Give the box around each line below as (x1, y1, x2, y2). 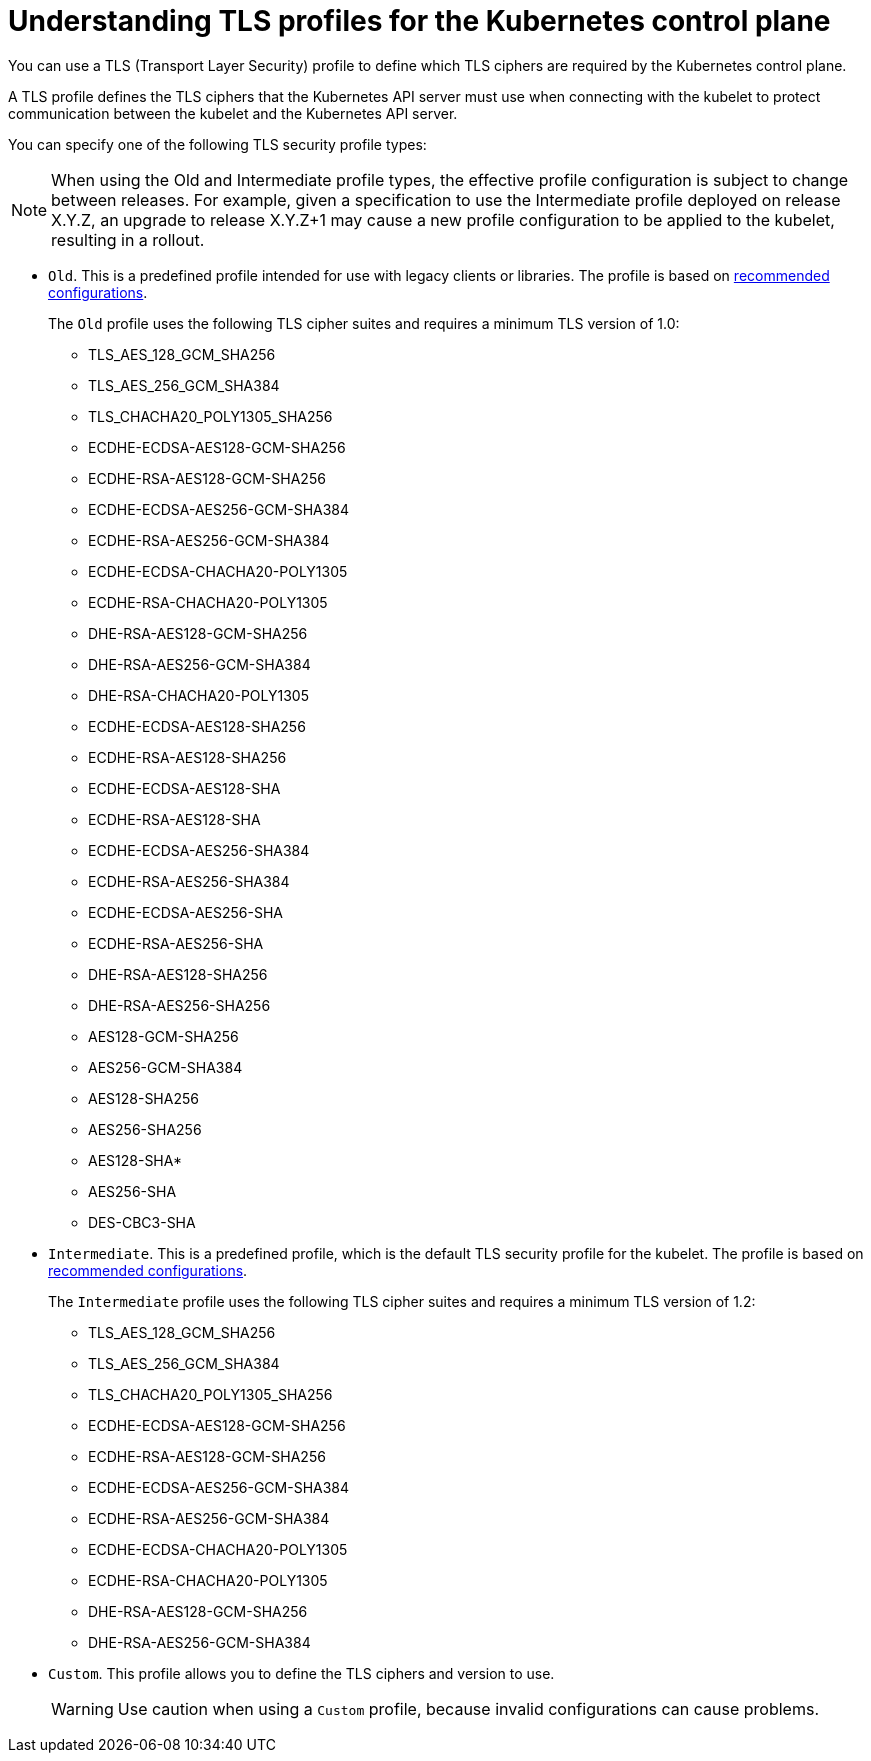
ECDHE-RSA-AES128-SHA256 (88, 748, 287, 766)
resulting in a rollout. (51, 229, 205, 250)
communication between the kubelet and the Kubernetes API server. (8, 104, 458, 122)
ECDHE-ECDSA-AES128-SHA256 (88, 717, 306, 735)
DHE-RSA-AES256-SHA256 (88, 996, 271, 1014)
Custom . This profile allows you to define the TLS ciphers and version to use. (48, 1664, 555, 1682)
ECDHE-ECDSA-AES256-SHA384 (88, 841, 310, 859)
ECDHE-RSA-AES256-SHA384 (88, 872, 290, 890)
